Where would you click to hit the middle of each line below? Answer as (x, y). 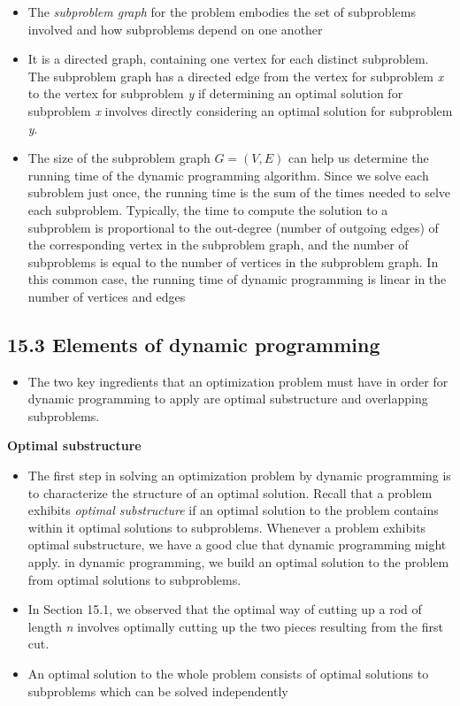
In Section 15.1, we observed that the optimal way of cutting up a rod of (225, 609)
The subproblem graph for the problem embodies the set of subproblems (222, 12)
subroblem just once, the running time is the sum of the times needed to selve (239, 192)
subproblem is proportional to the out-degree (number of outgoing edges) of (233, 227)
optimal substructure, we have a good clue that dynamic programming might (237, 545)
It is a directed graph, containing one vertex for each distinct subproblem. (228, 59)
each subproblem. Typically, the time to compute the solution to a (208, 209)
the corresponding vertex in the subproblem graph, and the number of (218, 245)
